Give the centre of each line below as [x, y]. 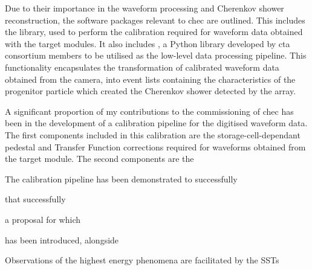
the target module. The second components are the [99, 159]
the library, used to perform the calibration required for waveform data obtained [154, 32]
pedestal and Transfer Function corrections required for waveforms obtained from [155, 146]
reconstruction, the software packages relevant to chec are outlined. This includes [155, 20]
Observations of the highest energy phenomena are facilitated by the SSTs [142, 260]
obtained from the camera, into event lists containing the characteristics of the [150, 79]
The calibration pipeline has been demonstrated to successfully [121, 178]
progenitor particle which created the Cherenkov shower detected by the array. [151, 91]
